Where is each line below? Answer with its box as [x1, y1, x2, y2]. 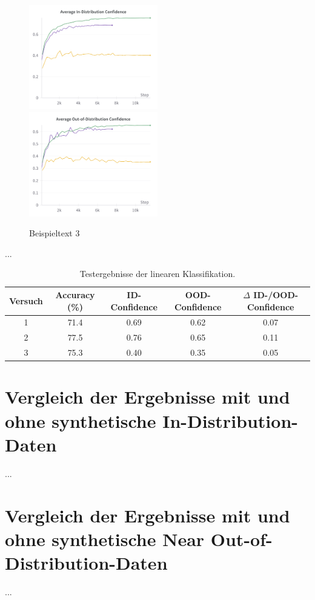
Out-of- [210, 526, 273, 551]
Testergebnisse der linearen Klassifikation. [79, 267, 236, 280]
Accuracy [55, 288, 95, 301]
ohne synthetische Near [5, 526, 205, 551]
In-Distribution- [162, 408, 299, 433]
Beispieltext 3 [29, 227, 80, 239]
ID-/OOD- [253, 288, 299, 301]
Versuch [9, 294, 43, 307]
